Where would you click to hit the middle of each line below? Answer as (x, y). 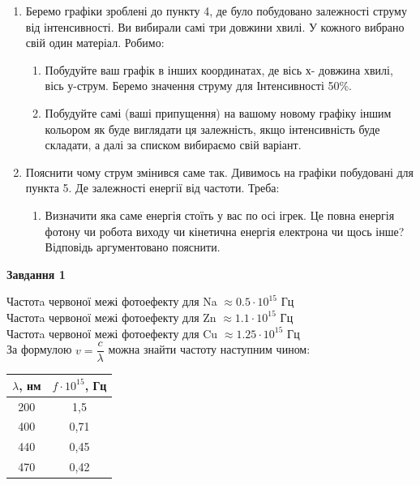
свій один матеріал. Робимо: (95, 43)
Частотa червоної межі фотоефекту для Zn (111, 317)
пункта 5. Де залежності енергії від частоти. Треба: (152, 188)
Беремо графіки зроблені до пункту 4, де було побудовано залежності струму (216, 11)
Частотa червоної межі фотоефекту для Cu (112, 333)
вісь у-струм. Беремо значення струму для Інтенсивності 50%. (199, 86)
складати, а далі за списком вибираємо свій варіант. (173, 145)
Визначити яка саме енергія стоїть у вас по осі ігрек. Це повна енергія (220, 215)
